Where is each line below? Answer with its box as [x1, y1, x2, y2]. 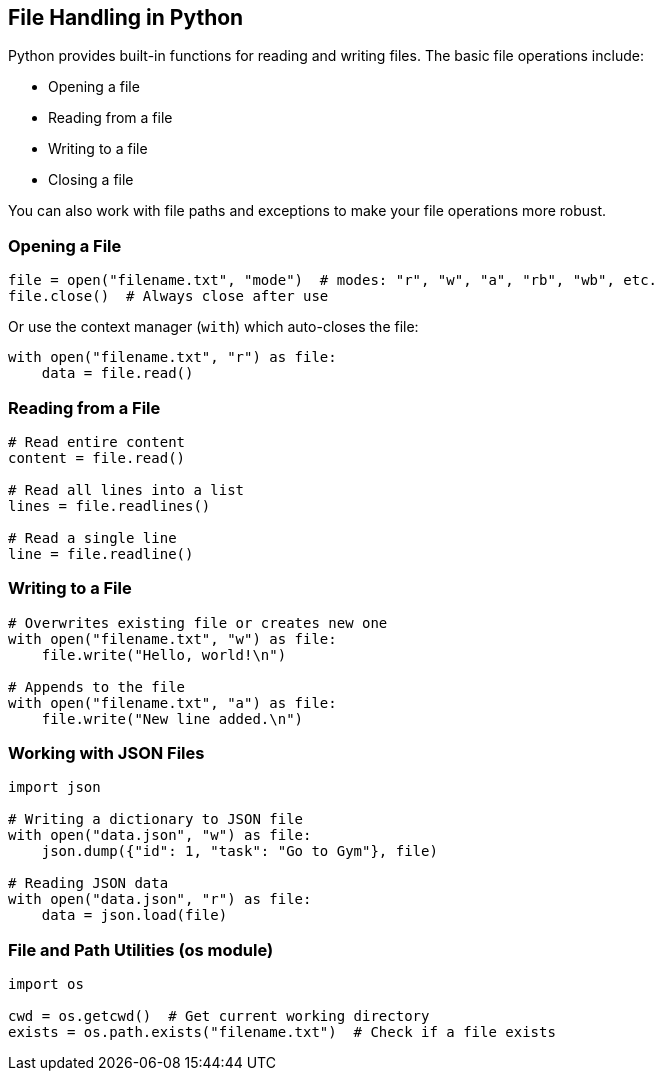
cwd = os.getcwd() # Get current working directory [8, 1008, 430, 1025]
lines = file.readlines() [8, 497, 211, 514]
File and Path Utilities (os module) [8, 939, 274, 960]
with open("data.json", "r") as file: [8, 891, 312, 908]
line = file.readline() [8, 545, 194, 562]
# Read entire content [8, 433, 186, 450]
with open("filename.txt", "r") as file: [8, 349, 337, 366]
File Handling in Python [8, 5, 244, 30]
